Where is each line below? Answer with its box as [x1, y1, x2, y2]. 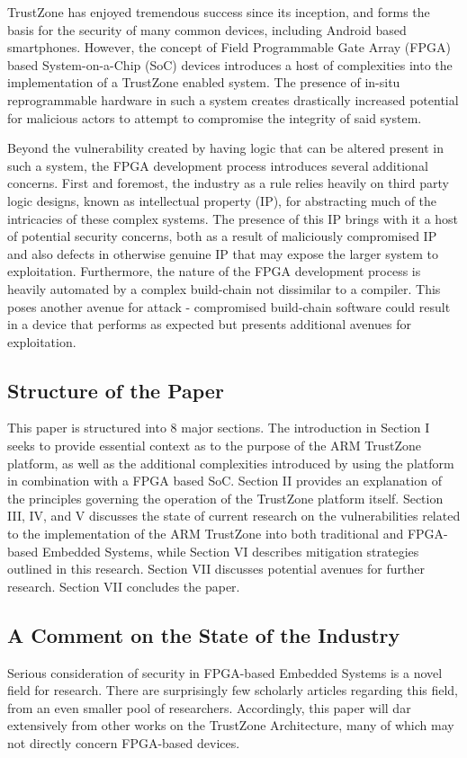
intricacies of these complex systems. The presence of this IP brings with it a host [7, 209, 459, 227]
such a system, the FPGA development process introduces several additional [7, 156, 428, 174]
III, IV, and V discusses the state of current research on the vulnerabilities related [7, 506, 461, 525]
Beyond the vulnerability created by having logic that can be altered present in [7, 138, 445, 157]
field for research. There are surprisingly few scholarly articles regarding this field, [7, 681, 459, 700]
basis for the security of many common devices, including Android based [7, 20, 407, 39]
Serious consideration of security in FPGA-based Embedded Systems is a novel [7, 663, 443, 682]
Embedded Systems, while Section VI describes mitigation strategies [41, 541, 419, 560]
